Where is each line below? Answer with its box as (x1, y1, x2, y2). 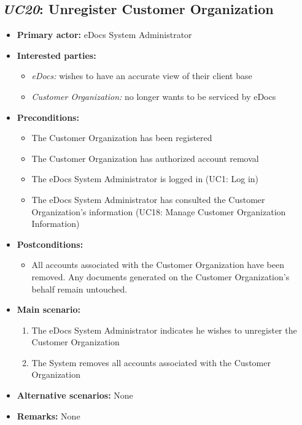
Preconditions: (17, 110, 79, 123)
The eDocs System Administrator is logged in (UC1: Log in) (31, 172, 259, 185)
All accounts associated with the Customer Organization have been (31, 258, 285, 271)
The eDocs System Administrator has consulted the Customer (31, 193, 265, 205)
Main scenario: (17, 303, 80, 316)
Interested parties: (17, 48, 96, 61)
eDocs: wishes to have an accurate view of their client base (31, 69, 252, 82)
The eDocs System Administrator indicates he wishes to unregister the (31, 323, 297, 336)
